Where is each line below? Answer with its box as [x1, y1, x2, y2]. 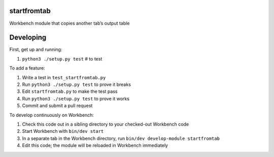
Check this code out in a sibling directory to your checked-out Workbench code [22, 121, 189, 127]
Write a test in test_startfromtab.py [22, 74, 106, 80]
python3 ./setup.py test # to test [22, 56, 102, 62]
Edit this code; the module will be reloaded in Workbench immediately [22, 142, 168, 148]
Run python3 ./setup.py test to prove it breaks [22, 81, 131, 87]
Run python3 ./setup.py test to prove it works [22, 95, 129, 101]
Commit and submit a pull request [22, 102, 93, 109]
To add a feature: [9, 65, 46, 71]
